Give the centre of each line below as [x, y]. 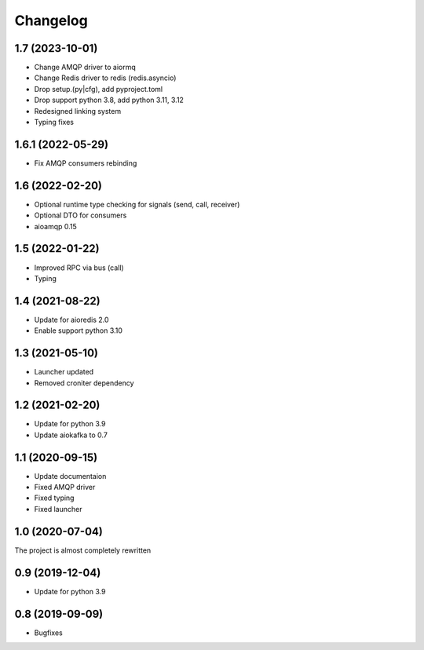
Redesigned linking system [78, 111]
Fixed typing [54, 498]
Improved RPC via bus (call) [79, 268]
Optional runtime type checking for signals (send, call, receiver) [137, 204]
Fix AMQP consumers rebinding [86, 163]
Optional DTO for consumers [80, 215]
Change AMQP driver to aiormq [85, 68]
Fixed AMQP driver [65, 487]
